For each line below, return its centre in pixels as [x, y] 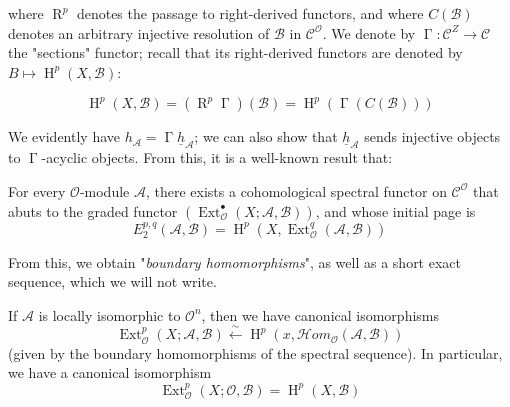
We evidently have [64, 136]
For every [37, 190]
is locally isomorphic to [109, 314]
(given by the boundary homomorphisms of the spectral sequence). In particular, [255, 352]
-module [104, 190]
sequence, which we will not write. [112, 281]
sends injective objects [432, 136]
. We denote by [369, 32]
